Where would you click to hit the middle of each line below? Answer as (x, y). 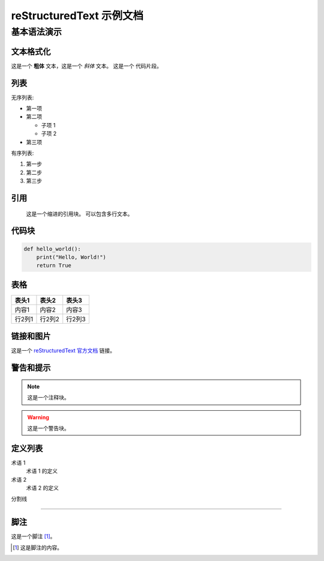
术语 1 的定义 (42, 471)
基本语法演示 (37, 32)
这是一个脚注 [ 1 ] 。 (33, 536)
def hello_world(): (52, 249)
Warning (38, 417)
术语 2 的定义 (43, 488)
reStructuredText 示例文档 (77, 16)
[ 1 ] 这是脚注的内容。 (38, 547)
